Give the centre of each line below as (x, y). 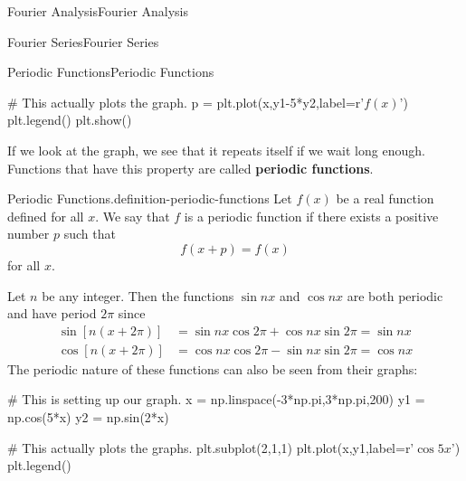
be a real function (385, 198)
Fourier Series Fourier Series (83, 41)
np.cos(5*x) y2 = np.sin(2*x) (88, 416)
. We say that (133, 216)
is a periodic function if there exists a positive (311, 216)
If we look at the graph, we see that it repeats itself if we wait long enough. (216, 150)
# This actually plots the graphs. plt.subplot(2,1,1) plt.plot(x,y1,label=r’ (211, 447)
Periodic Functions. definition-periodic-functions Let (150, 198)
